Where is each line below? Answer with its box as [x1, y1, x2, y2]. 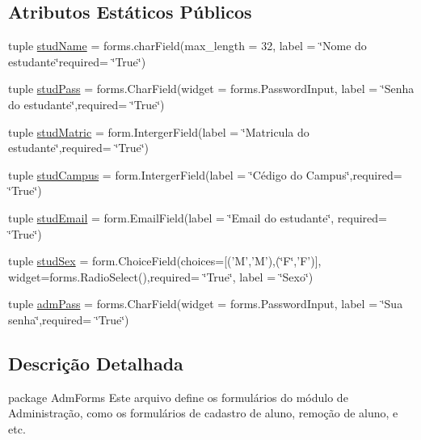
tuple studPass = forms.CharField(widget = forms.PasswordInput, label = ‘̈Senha [8, 80, 415, 97]
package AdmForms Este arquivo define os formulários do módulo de [8, 388, 348, 405]
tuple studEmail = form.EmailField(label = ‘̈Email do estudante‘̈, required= [8, 209, 387, 226]
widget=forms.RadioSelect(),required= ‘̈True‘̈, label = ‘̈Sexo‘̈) [8, 268, 314, 285]
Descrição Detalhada [8, 350, 183, 375]
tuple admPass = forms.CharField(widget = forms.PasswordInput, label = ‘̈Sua [8, 295, 403, 312]
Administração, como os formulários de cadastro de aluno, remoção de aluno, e [8, 404, 398, 421]
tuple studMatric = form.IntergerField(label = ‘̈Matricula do [8, 123, 309, 140]
